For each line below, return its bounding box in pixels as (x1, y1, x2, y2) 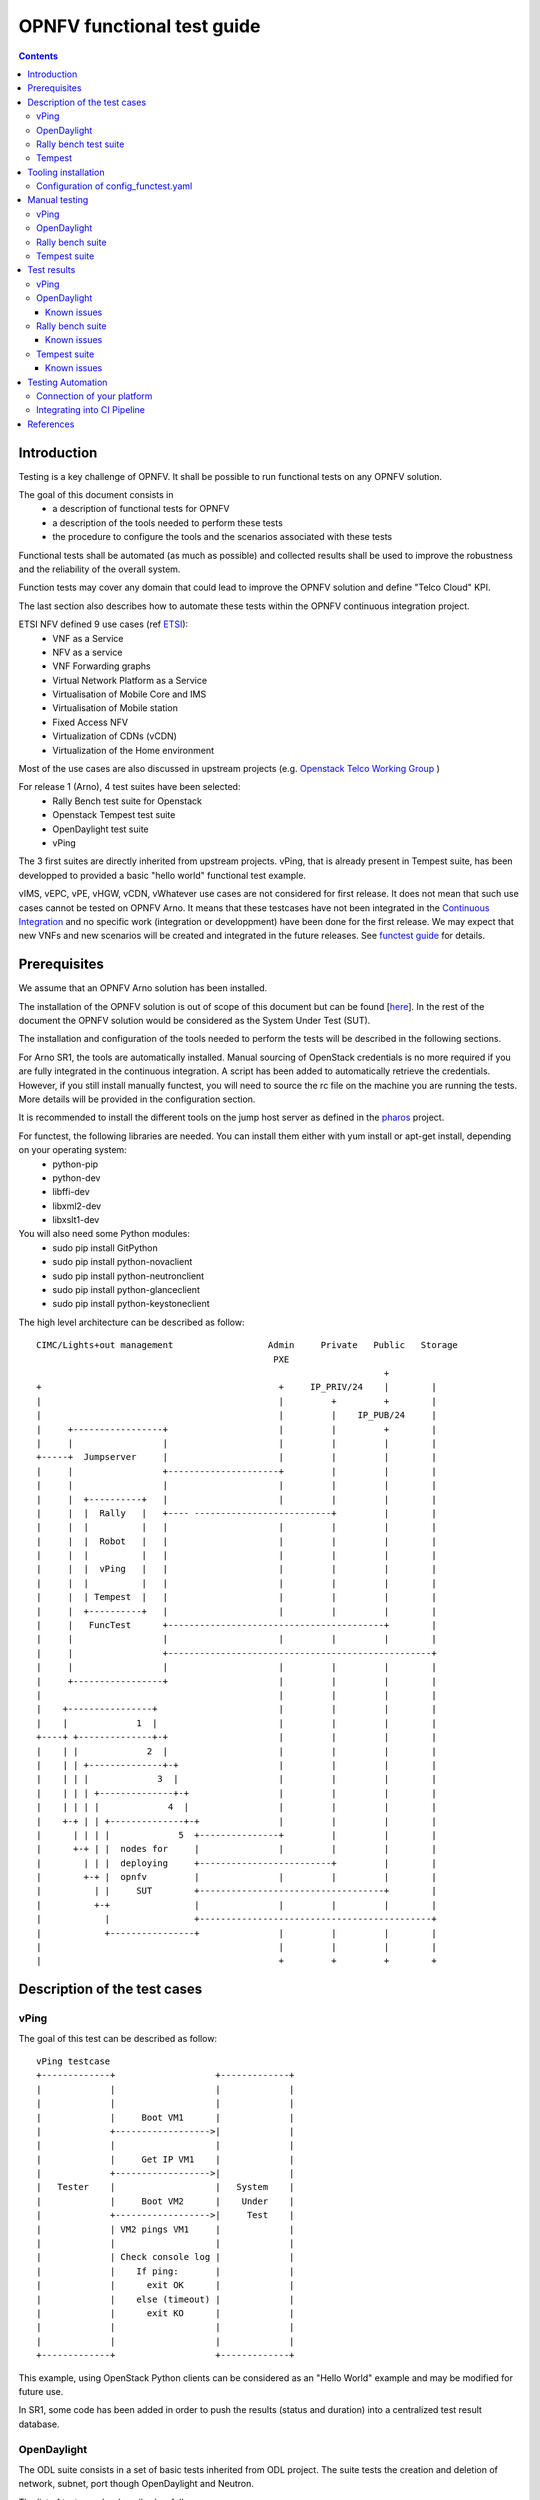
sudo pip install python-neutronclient (52, 1270, 205, 1282)
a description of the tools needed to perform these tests (52, 516, 284, 529)
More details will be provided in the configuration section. (18, 1093, 256, 1105)
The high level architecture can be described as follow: (18, 1316, 245, 1328)
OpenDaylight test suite (52, 823, 149, 835)
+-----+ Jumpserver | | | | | (36, 1451, 437, 1463)
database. (18, 2418, 60, 2430)
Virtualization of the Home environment (52, 744, 215, 756)
